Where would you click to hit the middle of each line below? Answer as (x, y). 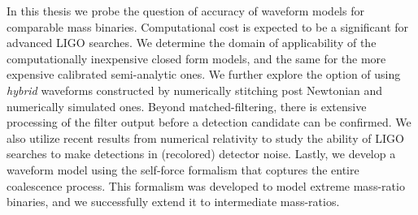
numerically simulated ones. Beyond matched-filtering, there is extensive (187, 106)
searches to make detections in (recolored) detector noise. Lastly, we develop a (201, 154)
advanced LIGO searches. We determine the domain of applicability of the (192, 43)
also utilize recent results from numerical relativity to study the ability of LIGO (205, 138)
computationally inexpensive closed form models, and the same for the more (196, 58)
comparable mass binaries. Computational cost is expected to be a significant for (208, 26)
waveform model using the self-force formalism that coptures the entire (183, 169)
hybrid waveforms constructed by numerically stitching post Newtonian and (195, 90)
